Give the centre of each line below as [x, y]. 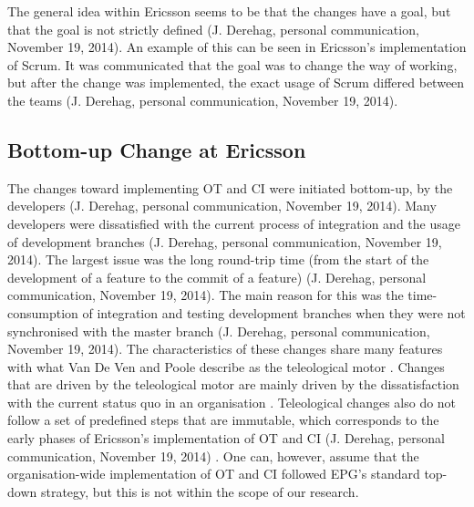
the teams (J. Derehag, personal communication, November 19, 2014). [203, 100]
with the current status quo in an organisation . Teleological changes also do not [232, 402]
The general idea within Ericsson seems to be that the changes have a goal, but [229, 11]
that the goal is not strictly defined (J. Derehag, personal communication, [213, 29]
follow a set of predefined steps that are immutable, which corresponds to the [223, 420]
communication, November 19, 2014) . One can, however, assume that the [213, 455]
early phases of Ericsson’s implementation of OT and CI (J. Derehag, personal [226, 438]
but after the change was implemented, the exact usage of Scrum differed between [236, 83]
